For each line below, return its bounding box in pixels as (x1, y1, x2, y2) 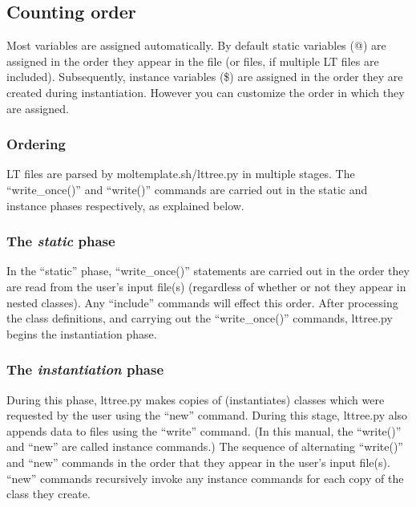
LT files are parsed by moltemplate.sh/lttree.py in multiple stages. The (6, 165, 355, 182)
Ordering (6, 134, 66, 154)
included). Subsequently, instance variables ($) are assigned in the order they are (6, 68, 403, 85)
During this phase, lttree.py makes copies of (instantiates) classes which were (6, 391, 385, 408)
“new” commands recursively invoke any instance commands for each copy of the (6, 469, 404, 486)
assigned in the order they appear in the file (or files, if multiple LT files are (6, 52, 379, 69)
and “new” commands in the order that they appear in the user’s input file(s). (6, 453, 390, 470)
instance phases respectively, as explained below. (6, 197, 244, 213)
